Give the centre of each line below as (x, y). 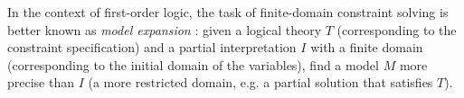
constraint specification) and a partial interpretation (152, 47)
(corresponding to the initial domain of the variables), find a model (193, 64)
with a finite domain (367, 47)
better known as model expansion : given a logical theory (165, 29)
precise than (41, 82)
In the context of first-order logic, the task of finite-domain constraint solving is (228, 12)
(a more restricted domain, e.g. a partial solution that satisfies (260, 82)
